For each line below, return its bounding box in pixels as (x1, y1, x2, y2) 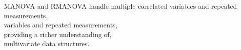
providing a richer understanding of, (4, 29, 112, 39)
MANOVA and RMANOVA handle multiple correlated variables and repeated (4, 1, 237, 11)
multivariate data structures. (4, 38, 90, 49)
